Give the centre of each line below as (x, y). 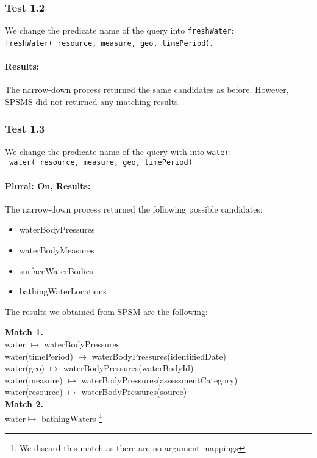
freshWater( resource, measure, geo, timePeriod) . (109, 42)
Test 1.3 (25, 129)
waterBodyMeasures (57, 250)
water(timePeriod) (39, 356)
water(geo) (25, 368)
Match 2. (24, 403)
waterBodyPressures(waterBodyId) (128, 368)
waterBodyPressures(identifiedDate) (159, 356)
